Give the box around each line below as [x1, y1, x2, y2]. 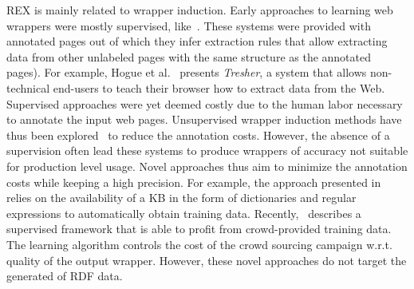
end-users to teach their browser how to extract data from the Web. [53, 79, 385, 96]
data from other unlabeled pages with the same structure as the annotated [6, 48, 372, 65]
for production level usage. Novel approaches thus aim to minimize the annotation [6, 157, 408, 174]
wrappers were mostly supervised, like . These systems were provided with [6, 17, 371, 34]
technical [6, 79, 50, 96]
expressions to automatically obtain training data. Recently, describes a [6, 204, 361, 221]
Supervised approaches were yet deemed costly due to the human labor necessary [6, 95, 403, 112]
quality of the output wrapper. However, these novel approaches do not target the [6, 251, 407, 268]
